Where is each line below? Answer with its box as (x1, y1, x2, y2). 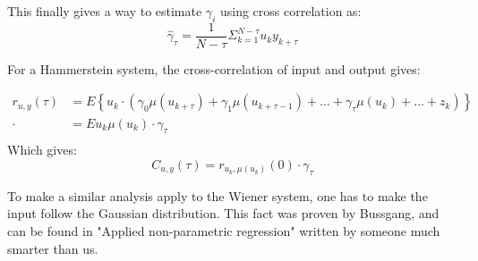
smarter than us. (7, 239, 98, 257)
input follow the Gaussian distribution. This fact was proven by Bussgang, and (7, 204, 440, 223)
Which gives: (7, 140, 77, 159)
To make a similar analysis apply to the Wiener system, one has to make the (7, 186, 428, 205)
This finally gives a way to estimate (7, 2, 202, 20)
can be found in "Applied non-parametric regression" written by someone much (7, 221, 440, 240)
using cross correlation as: (219, 2, 362, 20)
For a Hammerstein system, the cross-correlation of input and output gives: (7, 59, 421, 78)
